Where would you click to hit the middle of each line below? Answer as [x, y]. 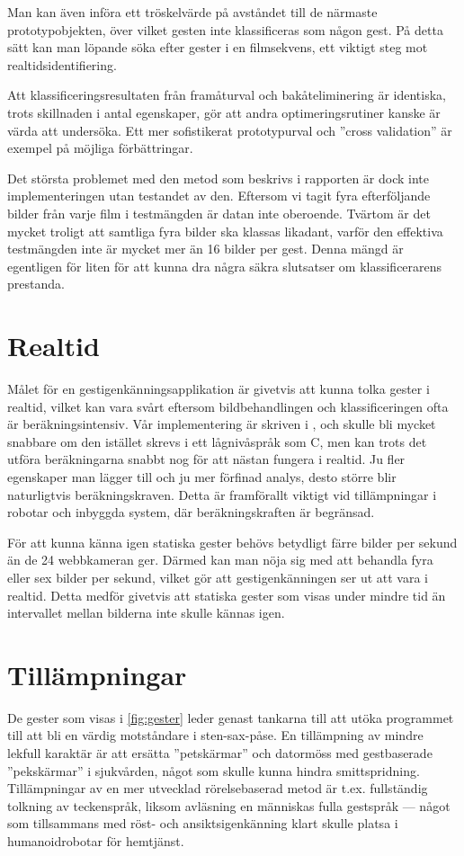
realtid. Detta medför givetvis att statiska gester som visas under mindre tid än [227, 595]
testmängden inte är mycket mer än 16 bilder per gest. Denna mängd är [205, 249]
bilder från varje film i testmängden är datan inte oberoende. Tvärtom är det [219, 213]
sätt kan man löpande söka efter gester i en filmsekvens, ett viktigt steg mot [218, 47]
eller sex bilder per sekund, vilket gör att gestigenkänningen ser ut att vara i [218, 577]
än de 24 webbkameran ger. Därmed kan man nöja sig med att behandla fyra [220, 560]
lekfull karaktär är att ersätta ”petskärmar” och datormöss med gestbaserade [220, 753]
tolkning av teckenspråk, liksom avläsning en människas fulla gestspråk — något [229, 805]
